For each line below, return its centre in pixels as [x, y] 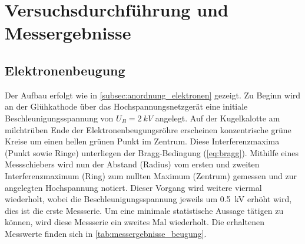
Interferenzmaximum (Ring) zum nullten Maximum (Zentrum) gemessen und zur [151, 175]
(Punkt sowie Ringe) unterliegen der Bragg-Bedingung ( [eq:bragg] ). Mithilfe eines [152, 152]
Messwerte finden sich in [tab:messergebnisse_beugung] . [106, 233]
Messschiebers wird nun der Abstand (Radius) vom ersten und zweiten [132, 164]
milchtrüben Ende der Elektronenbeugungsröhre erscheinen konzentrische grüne [148, 129]
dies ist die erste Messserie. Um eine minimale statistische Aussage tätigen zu [144, 210]
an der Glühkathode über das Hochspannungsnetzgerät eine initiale [126, 106]
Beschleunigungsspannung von [59, 118]
